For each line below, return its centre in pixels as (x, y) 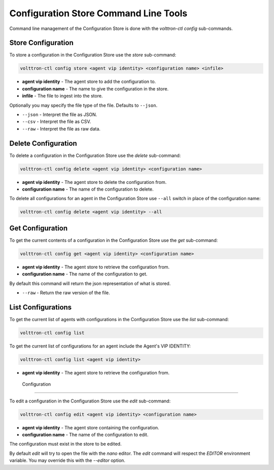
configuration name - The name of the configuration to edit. (85, 435)
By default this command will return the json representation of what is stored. (90, 283)
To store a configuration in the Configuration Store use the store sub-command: (93, 55)
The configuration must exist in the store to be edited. (65, 444)
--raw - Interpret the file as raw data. (61, 129)
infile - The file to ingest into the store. (62, 96)
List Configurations (41, 307)
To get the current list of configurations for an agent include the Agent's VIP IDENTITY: (100, 346)
